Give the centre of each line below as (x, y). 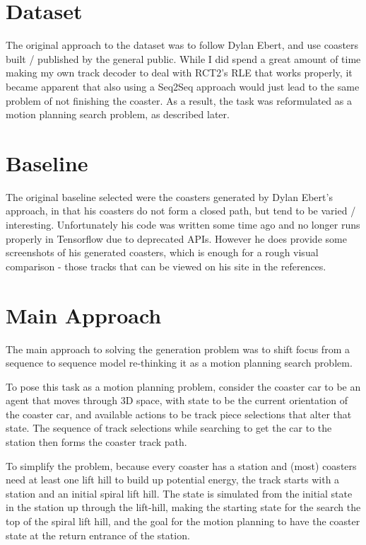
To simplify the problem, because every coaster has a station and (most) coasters (181, 465)
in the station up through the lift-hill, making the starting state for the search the (183, 507)
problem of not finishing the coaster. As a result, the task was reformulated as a (179, 100)
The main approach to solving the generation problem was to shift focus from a (178, 349)
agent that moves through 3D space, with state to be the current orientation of (177, 400)
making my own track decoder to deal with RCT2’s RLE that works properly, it (179, 73)
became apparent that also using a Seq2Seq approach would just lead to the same (183, 86)
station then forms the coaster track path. (96, 442)
